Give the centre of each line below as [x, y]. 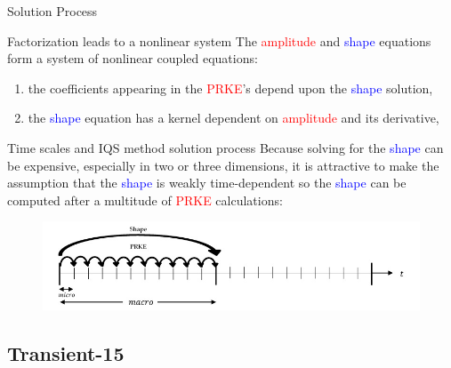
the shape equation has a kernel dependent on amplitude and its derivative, [234, 118]
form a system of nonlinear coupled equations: [133, 58]
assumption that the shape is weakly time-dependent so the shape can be [207, 183]
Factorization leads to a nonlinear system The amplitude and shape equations [219, 40]
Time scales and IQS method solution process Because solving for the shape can [225, 147]
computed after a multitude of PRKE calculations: [145, 200]
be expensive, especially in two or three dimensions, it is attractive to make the [223, 165]
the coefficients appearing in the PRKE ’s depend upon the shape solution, [230, 88]
